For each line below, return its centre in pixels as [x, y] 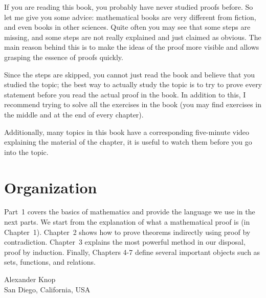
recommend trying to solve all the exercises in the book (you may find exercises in [133, 104]
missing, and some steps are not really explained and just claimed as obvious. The [133, 37]
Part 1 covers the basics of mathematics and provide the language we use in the [130, 212]
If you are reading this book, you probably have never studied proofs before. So [129, 7]
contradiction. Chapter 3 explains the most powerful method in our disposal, [125, 242]
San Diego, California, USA [47, 289]
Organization [51, 187]
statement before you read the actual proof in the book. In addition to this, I [125, 94]
